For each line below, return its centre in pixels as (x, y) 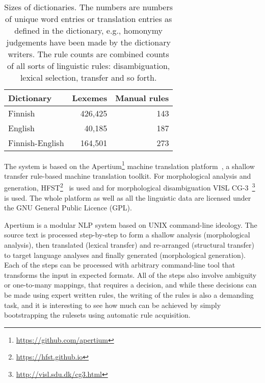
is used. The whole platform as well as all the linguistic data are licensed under (128, 197)
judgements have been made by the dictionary (88, 42)
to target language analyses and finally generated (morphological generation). (125, 255)
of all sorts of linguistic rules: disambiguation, (89, 65)
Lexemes (90, 98)
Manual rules (142, 98)
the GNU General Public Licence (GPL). (68, 208)
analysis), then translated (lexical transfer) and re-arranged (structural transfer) (129, 245)
